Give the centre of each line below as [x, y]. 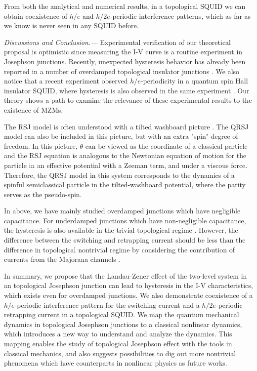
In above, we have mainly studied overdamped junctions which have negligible [122, 211]
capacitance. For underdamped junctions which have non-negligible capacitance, [125, 220]
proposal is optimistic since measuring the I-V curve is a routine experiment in [123, 52]
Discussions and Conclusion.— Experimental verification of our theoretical [117, 42]
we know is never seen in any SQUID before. [71, 25]
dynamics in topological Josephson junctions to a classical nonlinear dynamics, [123, 324]
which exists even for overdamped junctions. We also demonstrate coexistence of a [128, 295]
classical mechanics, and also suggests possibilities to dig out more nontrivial [120, 353]
